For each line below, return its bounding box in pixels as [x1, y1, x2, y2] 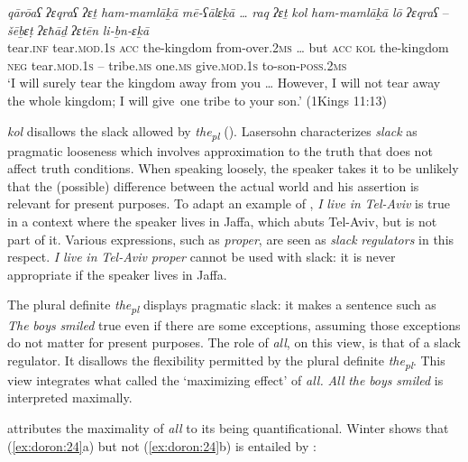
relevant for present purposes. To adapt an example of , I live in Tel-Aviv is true [7, 194, 451, 213]
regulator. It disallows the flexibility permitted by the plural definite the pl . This [7, 350, 445, 372]
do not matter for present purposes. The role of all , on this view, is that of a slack [7, 333, 461, 352]
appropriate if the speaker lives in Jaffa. [7, 264, 227, 283]
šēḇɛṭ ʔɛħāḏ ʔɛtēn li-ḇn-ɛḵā [7, 20, 150, 39]
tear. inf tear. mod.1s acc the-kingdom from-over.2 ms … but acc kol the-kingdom [7, 38, 449, 57]
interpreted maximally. [7, 388, 133, 407]
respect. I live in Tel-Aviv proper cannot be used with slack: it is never [7, 247, 396, 266]
